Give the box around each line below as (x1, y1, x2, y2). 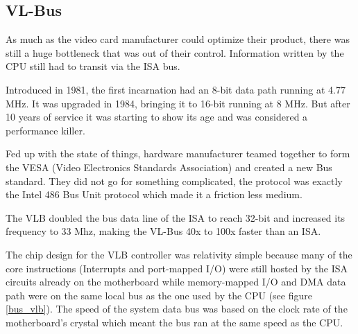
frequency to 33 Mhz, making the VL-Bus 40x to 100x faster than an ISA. (6, 224, 321, 238)
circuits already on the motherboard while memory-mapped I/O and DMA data (6, 274, 346, 289)
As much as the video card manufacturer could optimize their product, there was (6, 32, 350, 46)
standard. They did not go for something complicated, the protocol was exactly (6, 173, 343, 188)
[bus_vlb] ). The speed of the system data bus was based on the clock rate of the (6, 301, 348, 316)
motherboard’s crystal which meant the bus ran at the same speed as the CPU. (6, 315, 343, 329)
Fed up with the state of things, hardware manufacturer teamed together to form (6, 146, 350, 161)
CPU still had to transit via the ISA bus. (6, 59, 180, 73)
